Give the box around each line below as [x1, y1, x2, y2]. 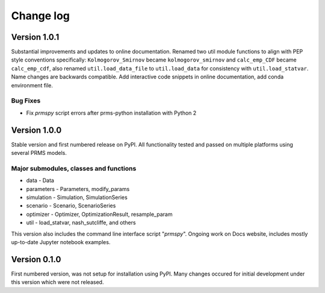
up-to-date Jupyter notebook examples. [11, 238, 111, 245]
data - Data [26, 177, 54, 184]
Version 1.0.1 [11, 32, 60, 42]
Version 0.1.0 [11, 254, 61, 265]
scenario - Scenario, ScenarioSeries [26, 202, 116, 209]
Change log [11, 9, 70, 22]
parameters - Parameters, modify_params [26, 185, 130, 192]
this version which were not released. [11, 279, 104, 286]
